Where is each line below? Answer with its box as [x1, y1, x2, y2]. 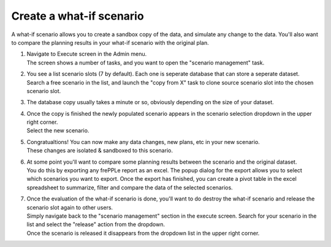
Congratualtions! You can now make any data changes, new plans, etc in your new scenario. [26, 138, 260, 145]
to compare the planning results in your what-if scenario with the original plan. [11, 39, 209, 46]
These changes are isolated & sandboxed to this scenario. [26, 147, 173, 154]
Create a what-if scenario [11, 9, 144, 23]
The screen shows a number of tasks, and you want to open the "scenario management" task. [26, 59, 265, 66]
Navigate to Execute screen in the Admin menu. [26, 50, 147, 58]
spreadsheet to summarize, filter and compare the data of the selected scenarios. [26, 184, 233, 191]
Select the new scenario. [26, 127, 89, 134]
